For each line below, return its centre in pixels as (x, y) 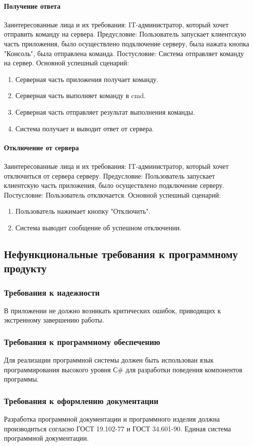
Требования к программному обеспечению (82, 342)
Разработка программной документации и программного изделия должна (112, 419)
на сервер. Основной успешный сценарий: (67, 63)
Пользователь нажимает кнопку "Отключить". (83, 211)
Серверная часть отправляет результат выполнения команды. (105, 111)
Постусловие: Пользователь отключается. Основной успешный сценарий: (113, 194)
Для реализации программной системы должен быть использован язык (109, 360)
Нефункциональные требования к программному (121, 253)
